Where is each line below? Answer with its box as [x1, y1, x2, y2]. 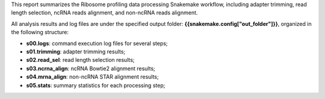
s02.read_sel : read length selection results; [26, 56, 135, 64]
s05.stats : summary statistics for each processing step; [26, 82, 166, 89]
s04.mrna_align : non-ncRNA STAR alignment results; [26, 73, 159, 80]
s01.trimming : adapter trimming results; [26, 48, 126, 55]
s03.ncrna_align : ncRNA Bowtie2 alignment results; [26, 65, 156, 72]
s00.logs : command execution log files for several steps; [26, 40, 168, 47]
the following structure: [11, 29, 69, 36]
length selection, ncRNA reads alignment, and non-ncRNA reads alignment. [11, 9, 198, 16]
